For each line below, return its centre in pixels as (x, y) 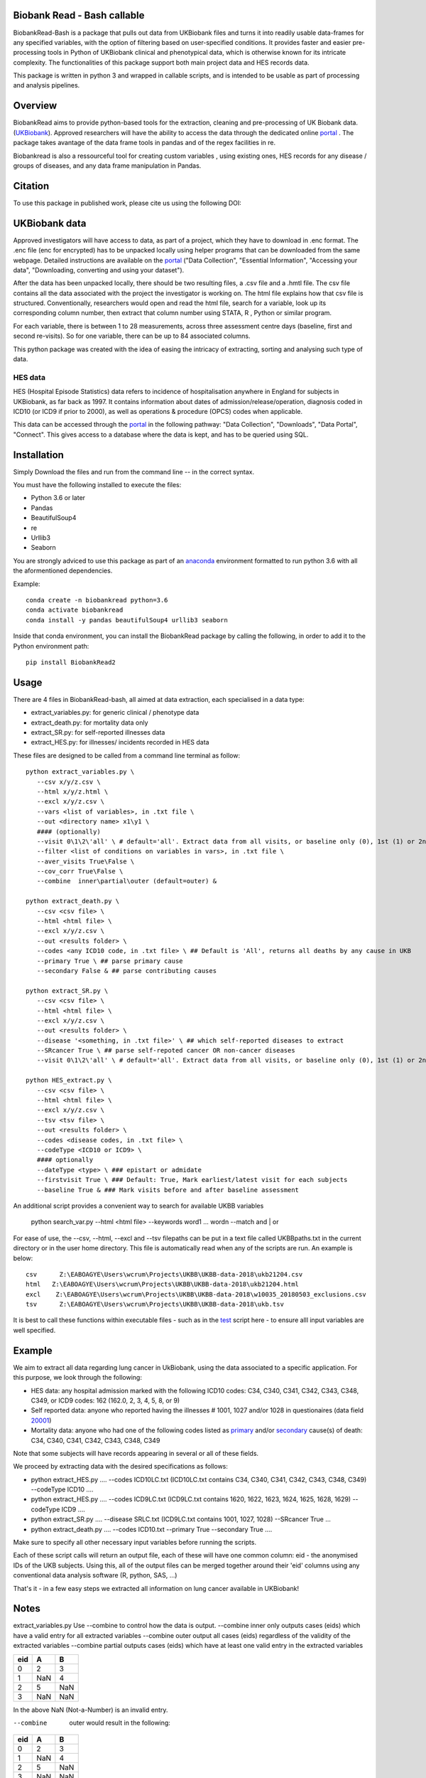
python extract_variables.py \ (80, 772)
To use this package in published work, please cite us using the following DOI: (127, 203)
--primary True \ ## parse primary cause (110, 961)
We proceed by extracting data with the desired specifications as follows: (121, 1466)
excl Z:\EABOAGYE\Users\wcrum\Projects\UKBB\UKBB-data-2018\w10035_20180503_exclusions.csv (196, 1294)
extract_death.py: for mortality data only (89, 723)
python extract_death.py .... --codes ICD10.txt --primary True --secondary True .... (152, 1529)
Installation (38, 455)
